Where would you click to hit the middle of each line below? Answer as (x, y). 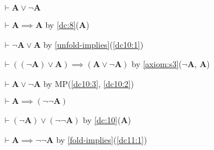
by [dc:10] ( (102, 120)
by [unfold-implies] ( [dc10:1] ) (94, 44)
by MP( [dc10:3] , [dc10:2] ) (89, 83)
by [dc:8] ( (62, 25)
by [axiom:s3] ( (157, 64)
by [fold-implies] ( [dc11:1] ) (102, 139)
